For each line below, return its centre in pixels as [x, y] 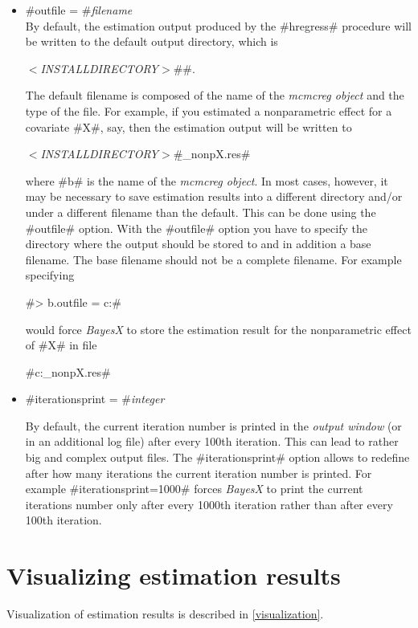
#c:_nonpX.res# [68, 371]
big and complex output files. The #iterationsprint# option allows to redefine [217, 457]
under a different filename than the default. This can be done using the [201, 212]
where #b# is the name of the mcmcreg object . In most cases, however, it [207, 180]
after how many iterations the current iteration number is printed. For [199, 473]
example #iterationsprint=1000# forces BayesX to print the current [194, 489]
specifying [50, 275]
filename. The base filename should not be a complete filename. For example [213, 259]
